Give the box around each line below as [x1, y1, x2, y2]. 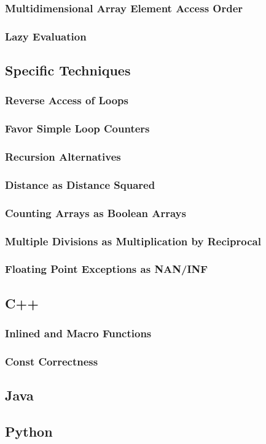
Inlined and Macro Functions [5, 326, 152, 341]
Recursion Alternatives [5, 149, 121, 164]
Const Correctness [5, 353, 98, 369]
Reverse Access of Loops [5, 93, 128, 108]
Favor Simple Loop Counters [5, 121, 150, 136]
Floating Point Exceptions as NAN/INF [5, 261, 208, 277]
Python [5, 422, 53, 441]
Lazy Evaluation [5, 28, 87, 44]
